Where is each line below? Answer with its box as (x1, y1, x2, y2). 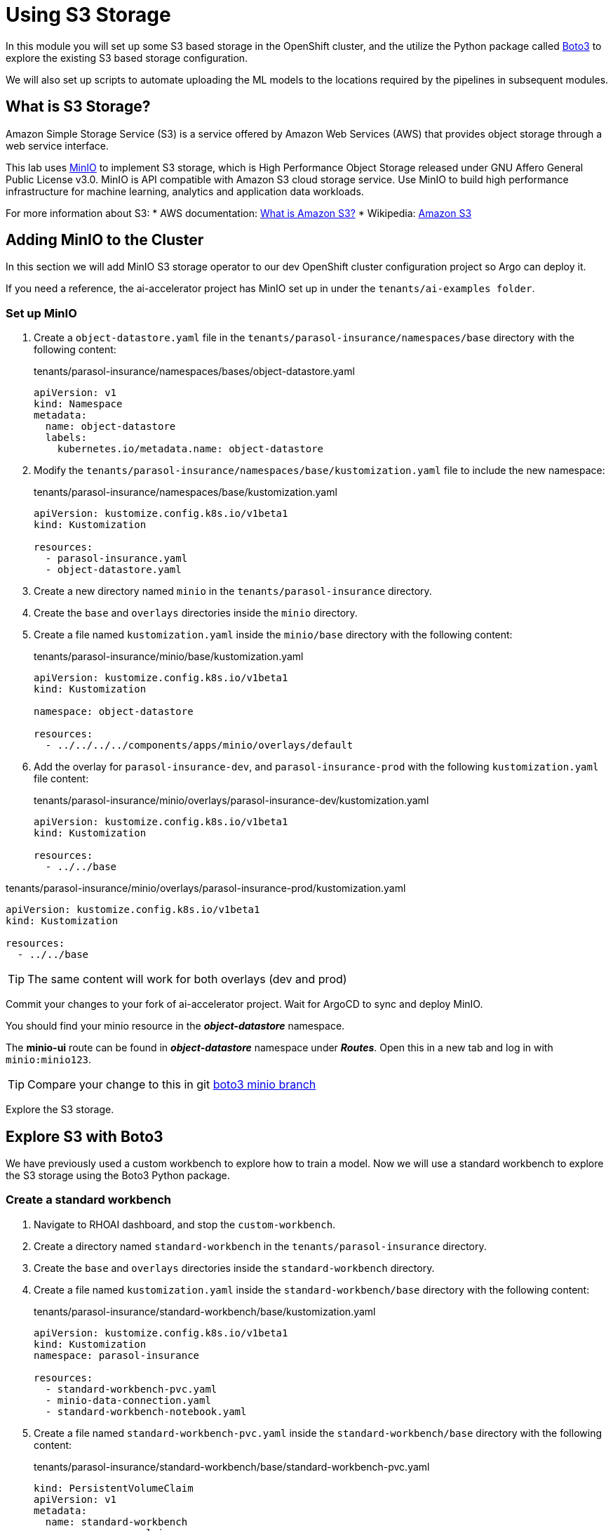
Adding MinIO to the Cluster (6, 231, 204, 249)
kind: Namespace (34, 398, 123, 410)
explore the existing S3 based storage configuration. (6, 51, 248, 64)
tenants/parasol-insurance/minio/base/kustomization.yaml (34, 650, 304, 663)
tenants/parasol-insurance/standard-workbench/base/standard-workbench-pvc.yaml (34, 1460, 430, 1473)
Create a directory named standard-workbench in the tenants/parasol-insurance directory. (34, 1240, 487, 1252)
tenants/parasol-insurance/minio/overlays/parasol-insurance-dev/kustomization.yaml (34, 794, 429, 807)
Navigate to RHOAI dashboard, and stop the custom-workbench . (34, 1218, 336, 1230)
